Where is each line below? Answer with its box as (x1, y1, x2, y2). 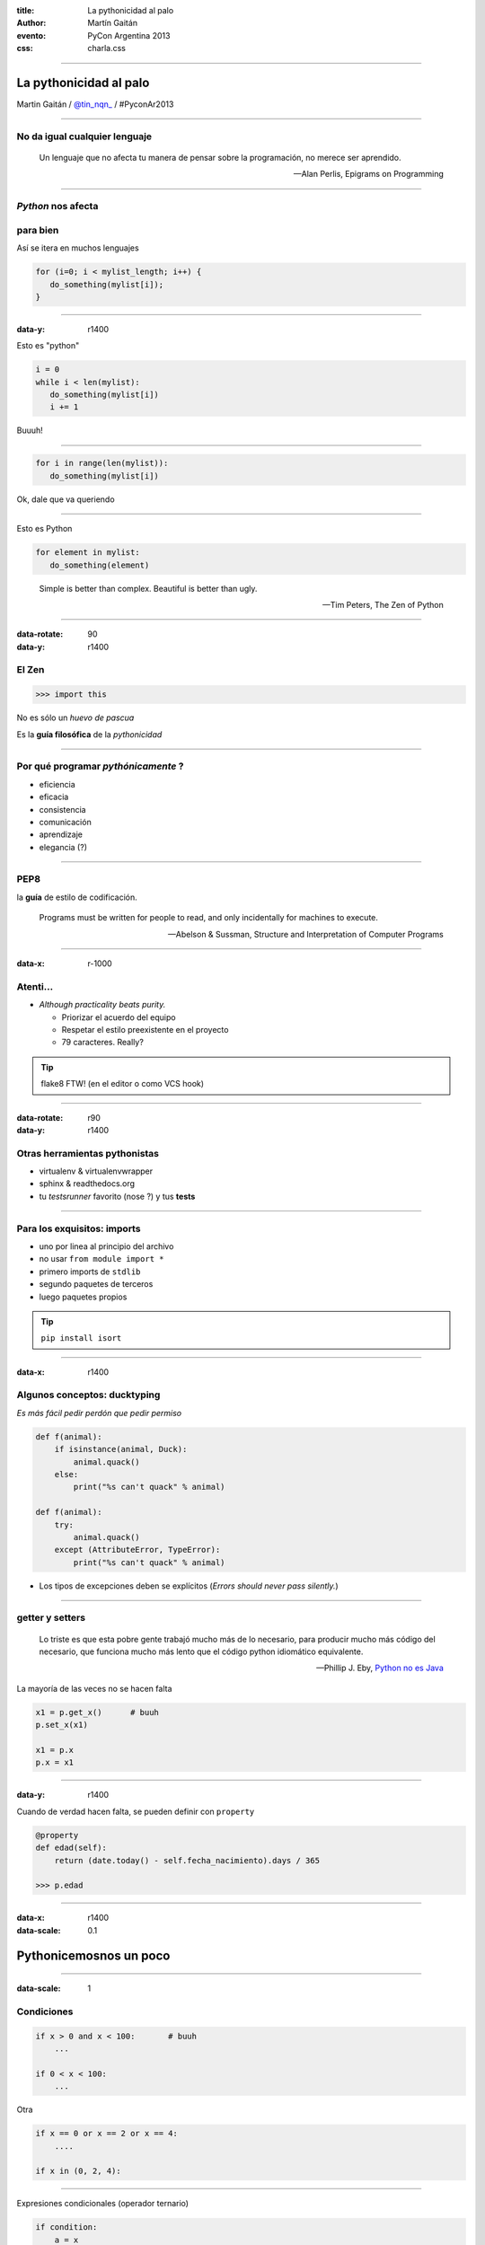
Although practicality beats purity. (39, 999, 166, 1010)
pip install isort (40, 1334, 122, 1343)
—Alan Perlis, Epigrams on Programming (293, 169, 444, 180)
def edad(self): (35, 1843, 108, 1853)
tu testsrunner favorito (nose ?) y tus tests (39, 1191, 196, 1202)
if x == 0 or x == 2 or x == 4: (35, 2128, 179, 2139)
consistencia (39, 804, 86, 814)
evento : (16, 30, 47, 40)
